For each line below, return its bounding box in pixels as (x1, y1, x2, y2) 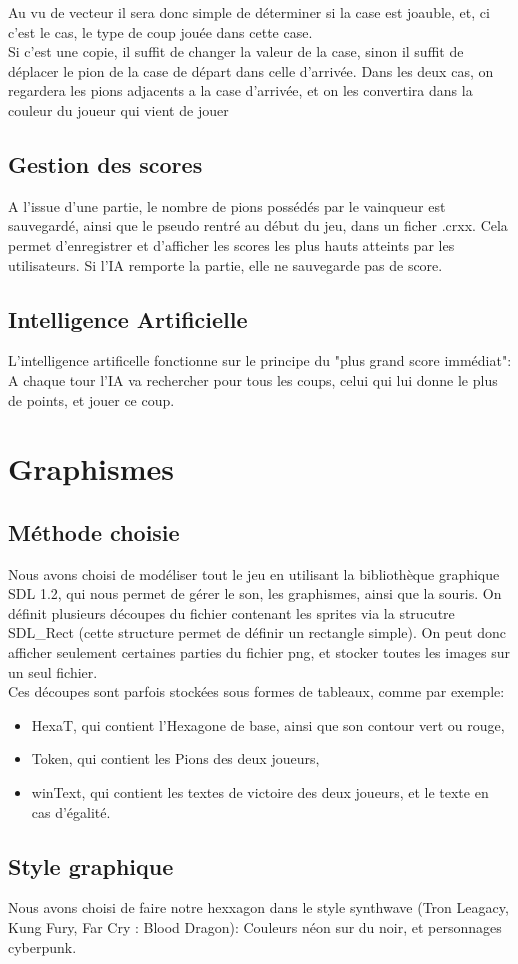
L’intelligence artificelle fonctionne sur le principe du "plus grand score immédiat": (8, 350, 512, 371)
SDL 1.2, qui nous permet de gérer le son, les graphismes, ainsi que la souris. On (8, 583, 502, 604)
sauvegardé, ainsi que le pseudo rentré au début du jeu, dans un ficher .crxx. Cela (8, 215, 508, 236)
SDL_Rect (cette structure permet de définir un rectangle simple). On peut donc (8, 622, 506, 643)
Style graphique (8, 850, 174, 881)
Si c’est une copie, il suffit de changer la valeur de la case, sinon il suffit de (8, 41, 464, 62)
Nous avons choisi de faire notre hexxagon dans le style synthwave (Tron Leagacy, (8, 897, 509, 918)
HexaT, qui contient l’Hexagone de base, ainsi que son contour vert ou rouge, (31, 714, 505, 735)
